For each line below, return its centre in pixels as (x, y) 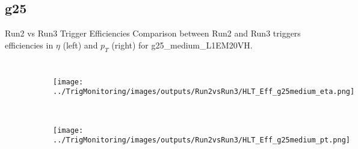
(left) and (80, 45)
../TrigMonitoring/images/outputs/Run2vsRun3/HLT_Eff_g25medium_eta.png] (204, 92)
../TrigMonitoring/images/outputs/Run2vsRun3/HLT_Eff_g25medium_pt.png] (202, 140)
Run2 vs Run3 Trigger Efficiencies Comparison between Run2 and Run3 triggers (153, 33)
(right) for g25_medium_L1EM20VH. (182, 45)
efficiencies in (29, 45)
